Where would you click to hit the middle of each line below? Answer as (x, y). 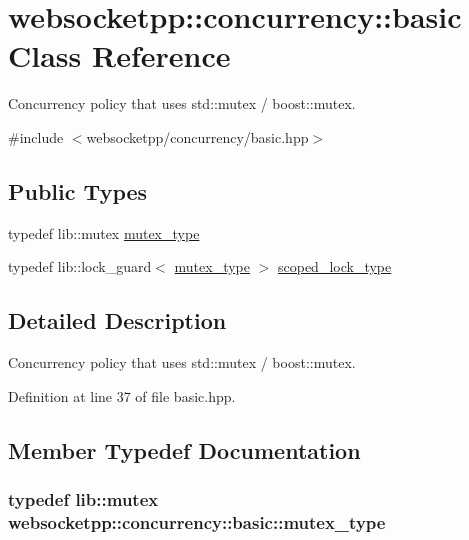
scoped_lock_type (334, 266)
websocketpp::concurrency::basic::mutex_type (197, 521)
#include (36, 136)
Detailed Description (117, 320)
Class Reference (119, 55)
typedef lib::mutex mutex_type (104, 232)
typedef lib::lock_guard (80, 266)
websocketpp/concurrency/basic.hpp (197, 136)
